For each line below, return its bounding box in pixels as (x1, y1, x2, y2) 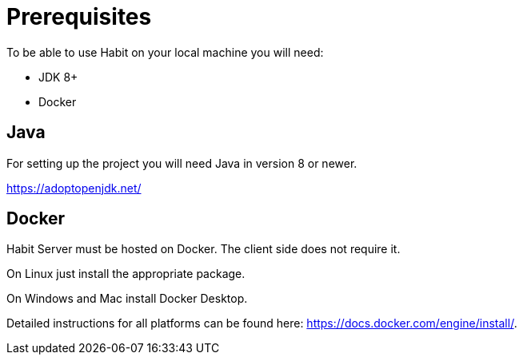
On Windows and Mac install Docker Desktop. (6, 292, 248, 306)
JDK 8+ (38, 69, 78, 84)
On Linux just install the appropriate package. (6, 267, 246, 281)
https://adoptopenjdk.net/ (6, 180, 142, 195)
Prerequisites (6, 3, 152, 30)
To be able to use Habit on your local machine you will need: (6, 45, 324, 59)
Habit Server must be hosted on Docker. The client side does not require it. (6, 242, 401, 256)
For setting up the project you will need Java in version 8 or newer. (6, 156, 357, 170)
